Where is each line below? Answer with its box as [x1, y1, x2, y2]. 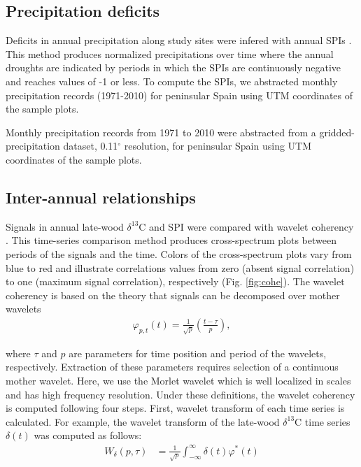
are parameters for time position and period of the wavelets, [69, 345, 327, 360]
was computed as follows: [34, 428, 142, 443]
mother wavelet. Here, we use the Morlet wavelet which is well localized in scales [6, 373, 351, 388]
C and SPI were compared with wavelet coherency [139, 219, 354, 233]
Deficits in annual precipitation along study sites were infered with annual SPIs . [6, 33, 352, 48]
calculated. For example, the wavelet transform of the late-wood [6, 414, 280, 429]
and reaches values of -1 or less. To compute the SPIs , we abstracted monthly [6, 73, 338, 88]
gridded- [319, 124, 355, 139]
